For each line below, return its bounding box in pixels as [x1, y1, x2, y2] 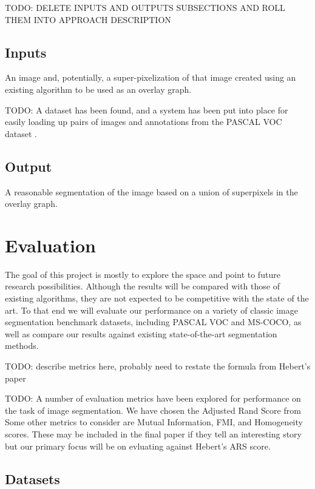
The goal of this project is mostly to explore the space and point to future [5, 268, 280, 280]
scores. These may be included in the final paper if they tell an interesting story [5, 428, 302, 440]
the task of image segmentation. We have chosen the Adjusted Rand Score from [5, 403, 301, 416]
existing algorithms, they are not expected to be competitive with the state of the [5, 292, 309, 305]
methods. [5, 339, 39, 352]
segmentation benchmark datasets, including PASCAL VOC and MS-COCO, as [5, 315, 302, 328]
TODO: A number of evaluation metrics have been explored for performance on [5, 392, 301, 405]
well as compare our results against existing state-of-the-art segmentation [5, 327, 277, 340]
